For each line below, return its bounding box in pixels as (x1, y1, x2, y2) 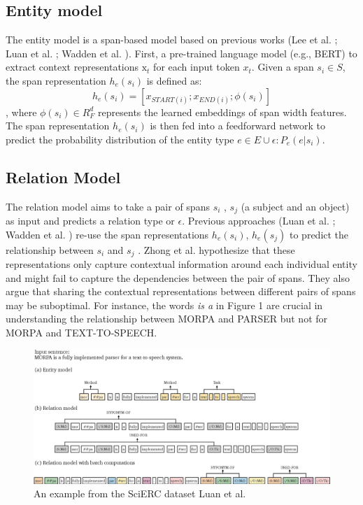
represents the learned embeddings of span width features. (98, 104, 347, 119)
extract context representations (6, 59, 139, 74)
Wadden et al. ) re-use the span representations (6, 227, 209, 241)
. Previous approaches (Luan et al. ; (182, 213, 336, 228)
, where (6, 104, 37, 119)
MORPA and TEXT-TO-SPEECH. (6, 325, 157, 340)
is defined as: (146, 73, 202, 87)
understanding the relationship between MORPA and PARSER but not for (6, 311, 328, 326)
